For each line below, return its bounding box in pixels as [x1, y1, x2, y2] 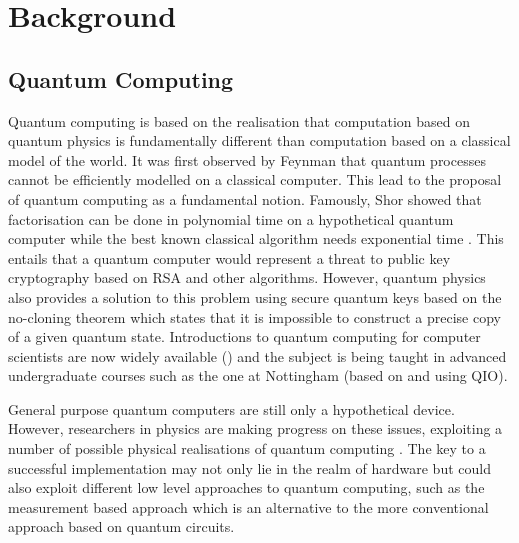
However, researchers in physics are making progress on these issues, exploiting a [8, 418, 503, 439]
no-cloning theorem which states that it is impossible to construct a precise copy [8, 306, 501, 327]
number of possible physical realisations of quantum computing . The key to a [8, 438, 486, 459]
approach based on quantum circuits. [8, 516, 235, 537]
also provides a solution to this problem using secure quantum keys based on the [8, 286, 502, 307]
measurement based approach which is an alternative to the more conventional [8, 496, 489, 517]
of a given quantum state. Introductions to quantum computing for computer [8, 326, 481, 347]
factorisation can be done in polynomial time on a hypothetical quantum [8, 208, 454, 229]
